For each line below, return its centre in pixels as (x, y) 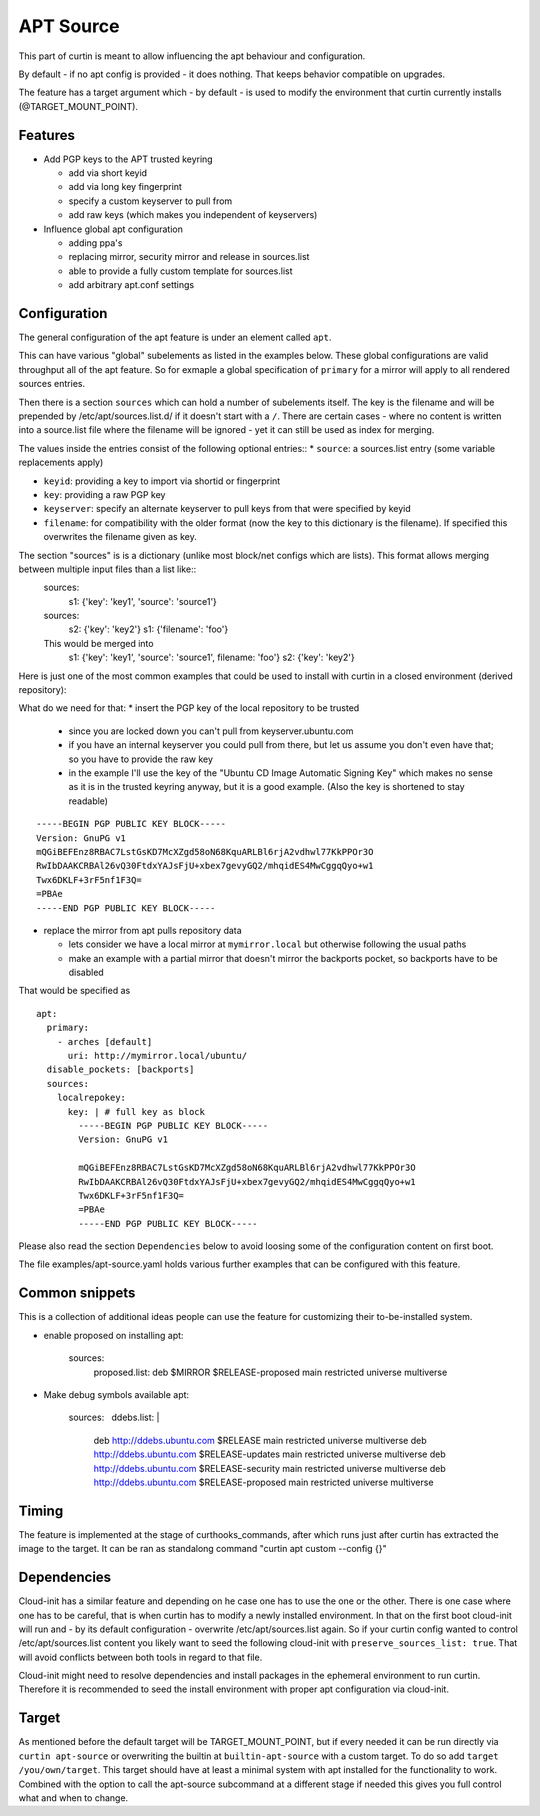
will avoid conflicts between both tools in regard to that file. (140, 1657)
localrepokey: (91, 1098)
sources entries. (51, 384)
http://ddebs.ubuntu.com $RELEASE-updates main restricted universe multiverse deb (269, 1454)
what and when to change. (73, 1797)
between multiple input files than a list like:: (107, 569)
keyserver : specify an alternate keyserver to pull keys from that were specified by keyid (227, 509)
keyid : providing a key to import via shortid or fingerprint (162, 481)
